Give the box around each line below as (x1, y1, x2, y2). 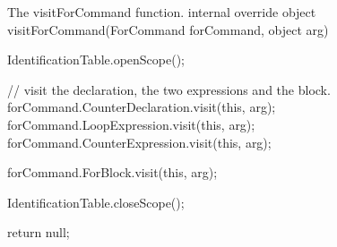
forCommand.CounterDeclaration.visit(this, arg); (7, 98, 276, 116)
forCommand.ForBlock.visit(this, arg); (7, 163, 218, 182)
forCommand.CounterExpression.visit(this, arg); (7, 132, 272, 151)
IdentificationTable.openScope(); (7, 50, 185, 69)
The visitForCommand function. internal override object (7, 3, 316, 21)
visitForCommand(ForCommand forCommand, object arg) (7, 20, 329, 38)
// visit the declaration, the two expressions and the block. (7, 80, 331, 98)
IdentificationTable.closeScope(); (7, 192, 185, 211)
